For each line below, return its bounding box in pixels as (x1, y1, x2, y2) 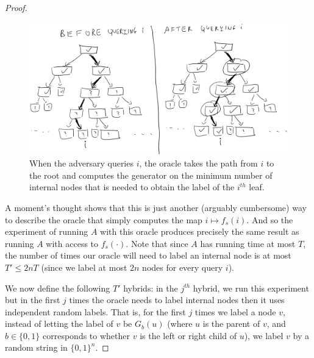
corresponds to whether (43, 329, 130, 342)
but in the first (5, 293, 60, 306)
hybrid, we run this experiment (193, 281, 309, 294)
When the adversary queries (29, 157, 134, 170)
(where (167, 317, 193, 330)
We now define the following (5, 281, 110, 294)
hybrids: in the (123, 281, 178, 294)
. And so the (246, 213, 293, 226)
